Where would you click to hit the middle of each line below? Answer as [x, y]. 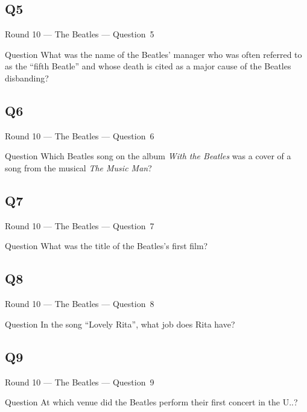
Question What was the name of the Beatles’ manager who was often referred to [153, 54]
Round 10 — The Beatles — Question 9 [80, 382]
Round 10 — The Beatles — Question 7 [80, 225]
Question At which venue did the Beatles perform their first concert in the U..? [151, 402]
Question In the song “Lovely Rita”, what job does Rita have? [120, 324]
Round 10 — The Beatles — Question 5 [80, 34]
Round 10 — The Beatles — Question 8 [80, 304]
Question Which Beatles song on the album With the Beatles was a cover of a [148, 156]
